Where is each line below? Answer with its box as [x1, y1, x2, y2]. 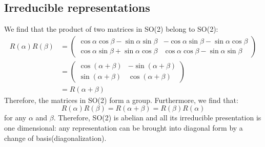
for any [4, 112, 27, 123]
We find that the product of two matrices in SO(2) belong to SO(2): [4, 24, 218, 34]
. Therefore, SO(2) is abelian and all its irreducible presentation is [53, 112, 261, 123]
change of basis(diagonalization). [4, 132, 107, 143]
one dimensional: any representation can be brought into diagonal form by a [4, 122, 243, 133]
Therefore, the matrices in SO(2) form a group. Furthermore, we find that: [4, 94, 238, 105]
